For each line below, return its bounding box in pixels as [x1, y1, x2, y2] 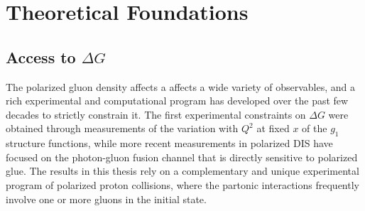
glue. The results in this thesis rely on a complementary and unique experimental [6, 163, 359, 178]
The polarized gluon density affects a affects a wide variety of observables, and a [6, 79, 355, 94]
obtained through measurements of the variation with [6, 121, 239, 136]
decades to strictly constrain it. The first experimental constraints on [6, 107, 306, 121]
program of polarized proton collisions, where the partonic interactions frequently [6, 177, 359, 192]
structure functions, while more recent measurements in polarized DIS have [6, 136, 333, 151]
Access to [6, 45, 76, 67]
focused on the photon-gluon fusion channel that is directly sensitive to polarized [6, 149, 358, 164]
